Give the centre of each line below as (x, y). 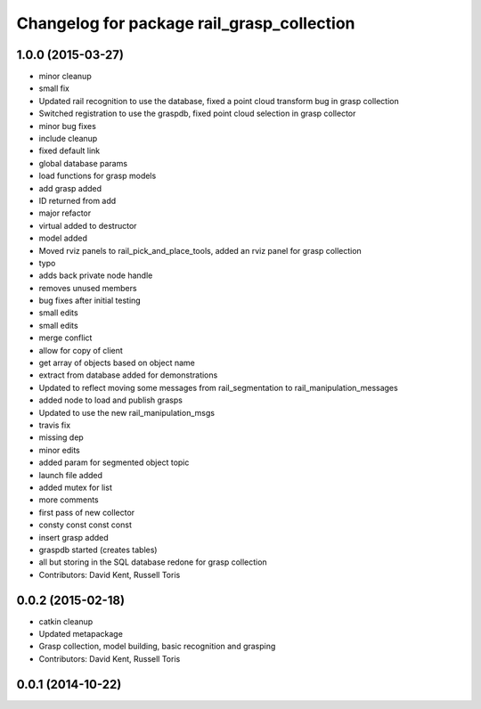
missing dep (61, 437)
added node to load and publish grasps (110, 400)
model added (63, 238)
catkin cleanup (66, 621)
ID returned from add (77, 200)
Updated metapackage (81, 633)
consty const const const (86, 525)
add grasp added (70, 188)
